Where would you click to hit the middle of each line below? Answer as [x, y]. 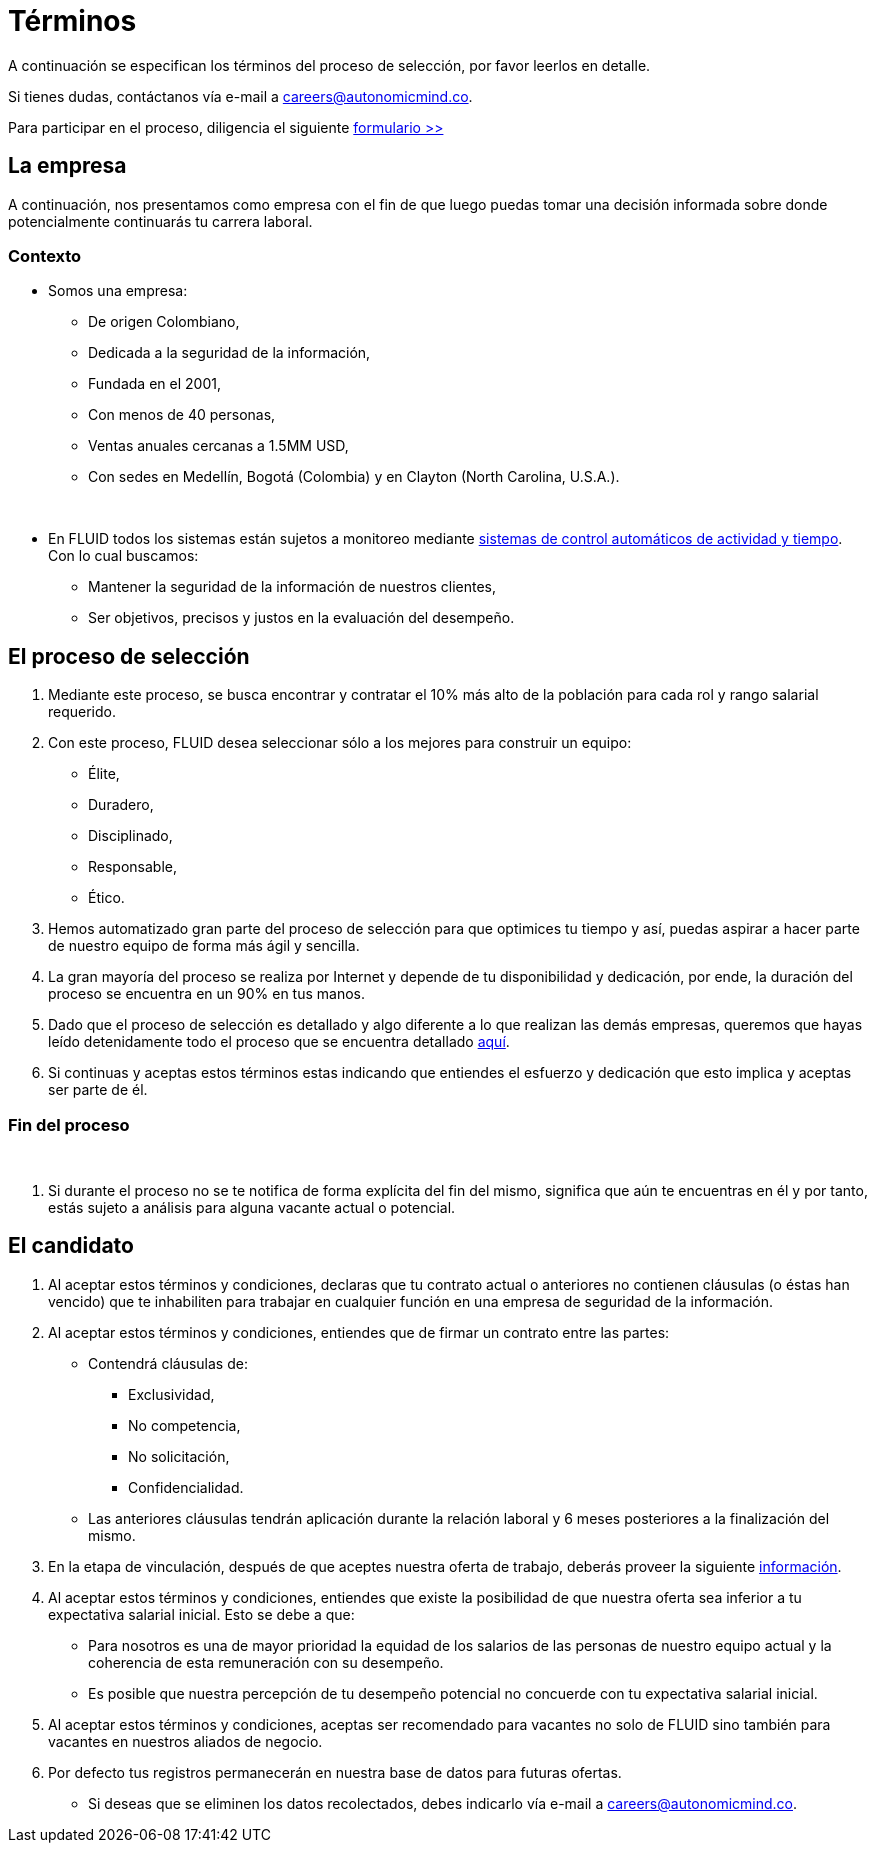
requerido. [82, 712]
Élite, [104, 774]
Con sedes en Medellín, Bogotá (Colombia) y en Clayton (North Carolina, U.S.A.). [354, 477]
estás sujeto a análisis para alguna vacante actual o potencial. [252, 1207]
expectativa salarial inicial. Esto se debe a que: [201, 1614]
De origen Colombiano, [164, 322]
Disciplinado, [130, 836]
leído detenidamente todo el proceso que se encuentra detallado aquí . [279, 1042]
